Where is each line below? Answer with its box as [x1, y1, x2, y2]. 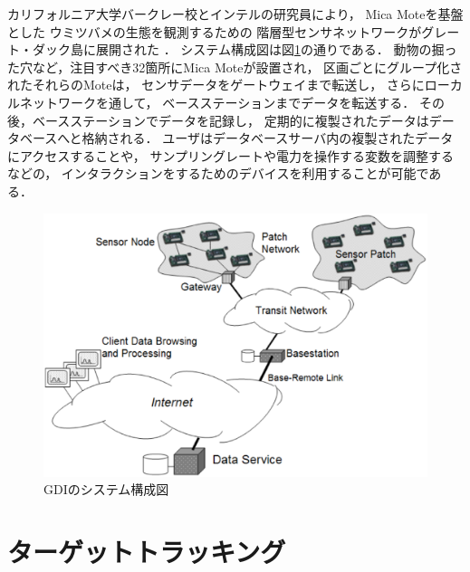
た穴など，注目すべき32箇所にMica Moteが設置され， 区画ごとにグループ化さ [7, 57, 463, 76]
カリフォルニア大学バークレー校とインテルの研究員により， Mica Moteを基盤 [7, 5, 464, 23]
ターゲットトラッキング [7, 532, 286, 569]
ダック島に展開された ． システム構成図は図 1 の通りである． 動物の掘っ [32, 40, 457, 59]
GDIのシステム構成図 [43, 480, 169, 499]
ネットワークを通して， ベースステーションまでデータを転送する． [19, 92, 416, 111]
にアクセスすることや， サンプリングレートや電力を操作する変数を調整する [7, 146, 454, 165]
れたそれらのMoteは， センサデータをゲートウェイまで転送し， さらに [7, 75, 425, 94]
